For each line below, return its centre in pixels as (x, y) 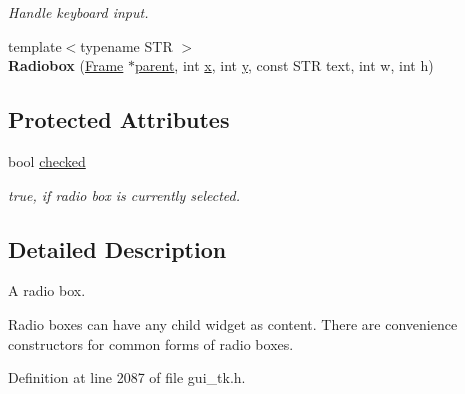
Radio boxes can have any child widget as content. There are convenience (233, 323)
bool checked (47, 160)
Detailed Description (117, 248)
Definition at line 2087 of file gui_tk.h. (127, 377)
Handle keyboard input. (78, 12)
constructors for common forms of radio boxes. (151, 343)
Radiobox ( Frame (66, 65)
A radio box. (47, 290)
